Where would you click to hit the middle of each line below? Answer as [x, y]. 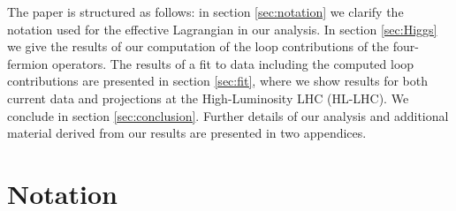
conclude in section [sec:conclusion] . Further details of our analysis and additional [228, 115]
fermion [28, 63]
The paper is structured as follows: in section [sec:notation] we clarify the [205, 11]
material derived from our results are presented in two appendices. [187, 133]
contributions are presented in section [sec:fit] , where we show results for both [217, 81]
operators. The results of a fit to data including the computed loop [233, 63]
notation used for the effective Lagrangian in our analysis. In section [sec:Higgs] [222, 29]
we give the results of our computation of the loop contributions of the [198, 46]
